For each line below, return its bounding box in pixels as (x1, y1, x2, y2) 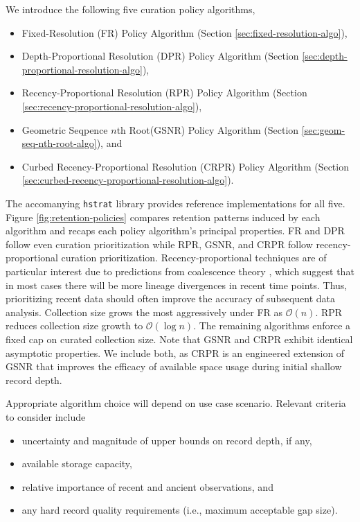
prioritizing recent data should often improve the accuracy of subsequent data (6, 291, 336, 306)
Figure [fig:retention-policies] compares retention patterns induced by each (6, 209, 321, 224)
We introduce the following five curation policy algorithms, (6, 2, 255, 16)
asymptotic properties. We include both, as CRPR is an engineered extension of (6, 345, 345, 360)
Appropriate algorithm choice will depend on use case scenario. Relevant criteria (6, 396, 346, 410)
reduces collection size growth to (6, 318, 143, 333)
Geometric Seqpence (21, 122, 108, 137)
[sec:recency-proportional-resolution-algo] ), (21, 98, 202, 113)
